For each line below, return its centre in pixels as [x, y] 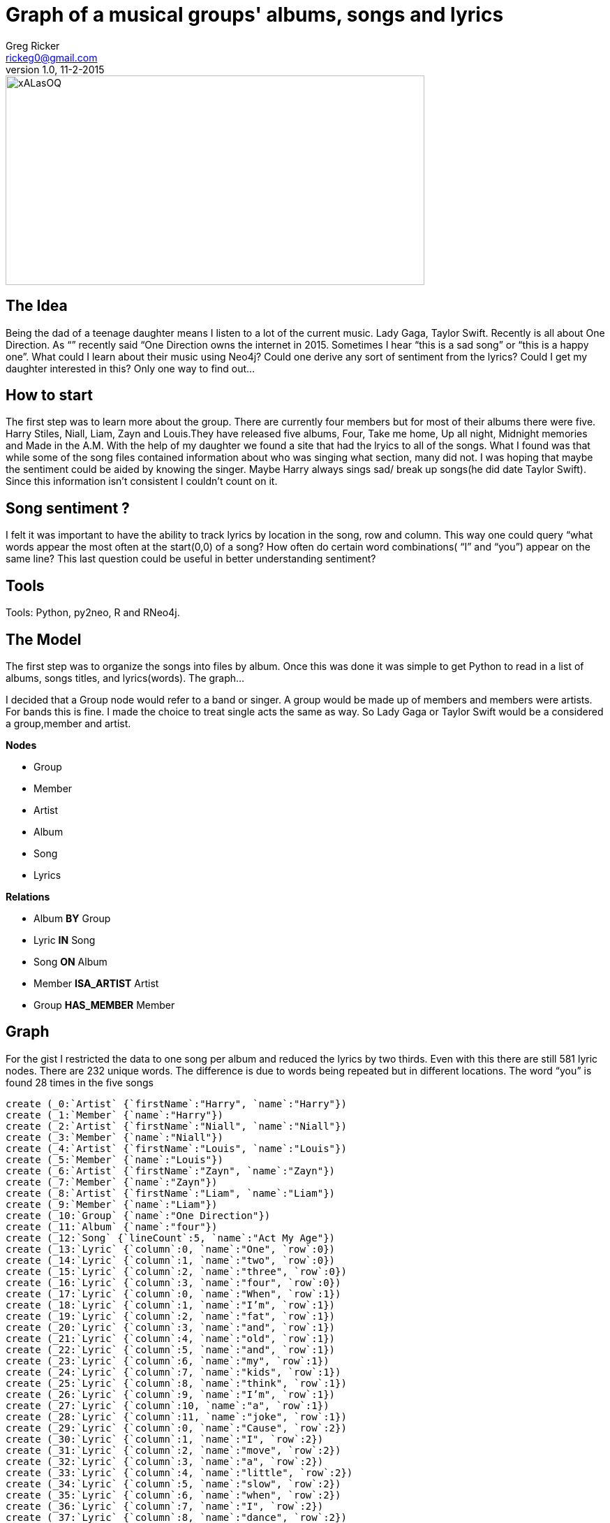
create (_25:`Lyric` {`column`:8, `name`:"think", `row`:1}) [176, 1383]
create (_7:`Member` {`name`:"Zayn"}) [112, 1182]
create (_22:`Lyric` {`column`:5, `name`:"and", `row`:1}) [171, 1349]
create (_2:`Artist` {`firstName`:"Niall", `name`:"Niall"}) [176, 1126]
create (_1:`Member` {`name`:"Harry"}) [114, 1115]
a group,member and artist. [68, 723]
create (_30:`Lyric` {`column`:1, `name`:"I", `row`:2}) [165, 1439]
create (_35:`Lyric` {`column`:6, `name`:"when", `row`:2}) [173, 1495]
